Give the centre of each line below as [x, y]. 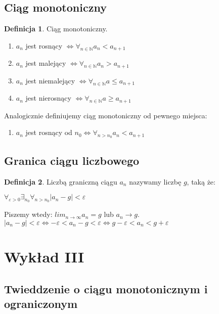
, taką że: [201, 181]
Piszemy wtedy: [28, 214]
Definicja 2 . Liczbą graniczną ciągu [61, 181]
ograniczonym [41, 304]
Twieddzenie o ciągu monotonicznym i [106, 288]
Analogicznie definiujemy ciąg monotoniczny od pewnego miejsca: [106, 115]
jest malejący [46, 63]
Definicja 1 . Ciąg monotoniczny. [56, 29]
